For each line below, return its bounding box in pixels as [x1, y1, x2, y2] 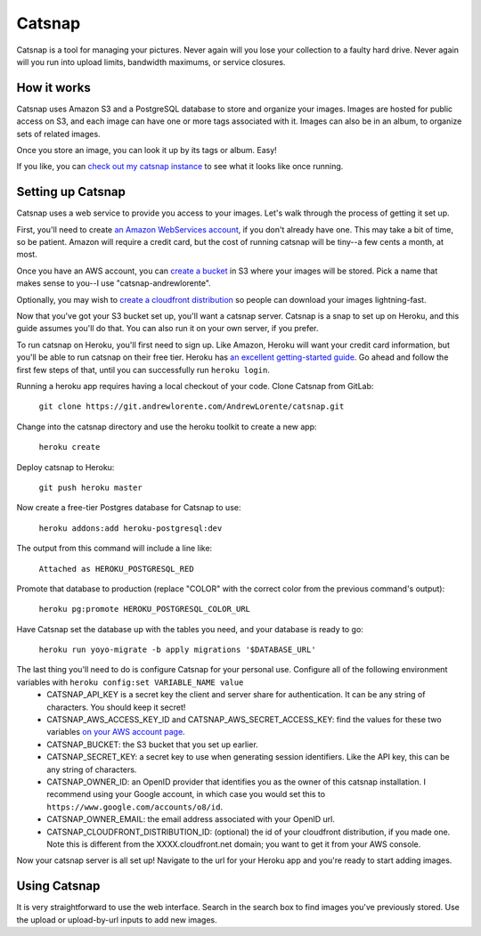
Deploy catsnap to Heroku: [16, 461, 115, 472]
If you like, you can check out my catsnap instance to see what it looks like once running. [16, 161, 344, 172]
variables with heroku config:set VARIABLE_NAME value [16, 677, 244, 688]
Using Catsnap [16, 878, 101, 894]
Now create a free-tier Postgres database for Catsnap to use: [16, 502, 241, 513]
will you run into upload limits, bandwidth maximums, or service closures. [16, 56, 286, 67]
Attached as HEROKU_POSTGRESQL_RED [38, 564, 195, 574]
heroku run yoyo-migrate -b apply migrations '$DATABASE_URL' [38, 645, 316, 655]
